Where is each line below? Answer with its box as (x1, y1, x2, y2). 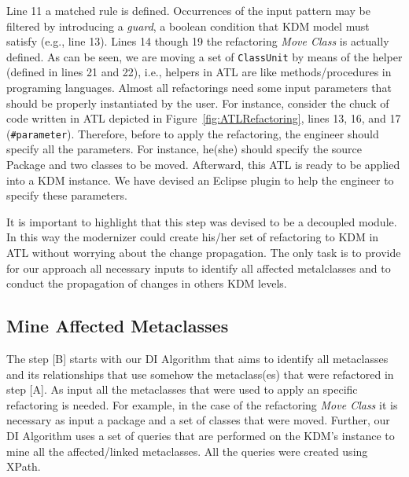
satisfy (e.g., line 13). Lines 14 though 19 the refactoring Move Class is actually (6, 33, 389, 50)
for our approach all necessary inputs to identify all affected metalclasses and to (6, 259, 391, 276)
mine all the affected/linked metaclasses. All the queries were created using (6, 442, 368, 459)
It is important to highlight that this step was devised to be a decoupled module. (6, 213, 397, 229)
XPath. (6, 458, 41, 475)
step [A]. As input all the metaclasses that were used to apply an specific (6, 381, 358, 398)
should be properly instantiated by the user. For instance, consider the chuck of (6, 94, 389, 111)
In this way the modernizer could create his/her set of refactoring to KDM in (6, 229, 379, 245)
